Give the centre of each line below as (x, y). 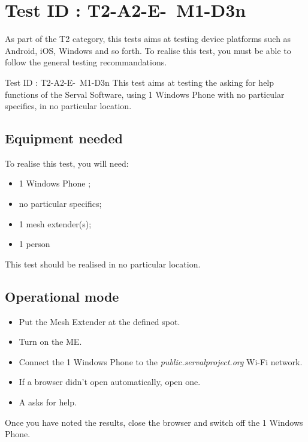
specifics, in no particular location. (68, 106)
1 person (34, 244)
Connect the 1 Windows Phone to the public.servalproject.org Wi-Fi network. (161, 361)
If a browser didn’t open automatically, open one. (110, 382)
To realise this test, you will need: (67, 163)
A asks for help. (48, 402)
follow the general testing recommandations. (86, 62)
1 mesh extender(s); (55, 223)
